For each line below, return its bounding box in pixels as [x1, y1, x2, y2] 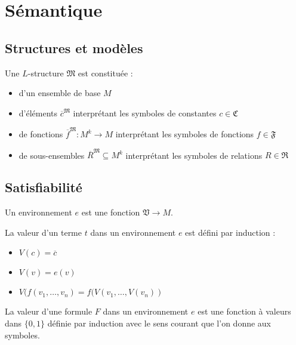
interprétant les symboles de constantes [73, 106, 217, 119]
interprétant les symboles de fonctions [115, 128, 254, 140]
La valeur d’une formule [5, 305, 92, 318]
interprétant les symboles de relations [125, 149, 263, 161]
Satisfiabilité [5, 178, 82, 196]
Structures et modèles [5, 38, 143, 57]
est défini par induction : [185, 226, 276, 238]
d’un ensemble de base [18, 87, 101, 99]
